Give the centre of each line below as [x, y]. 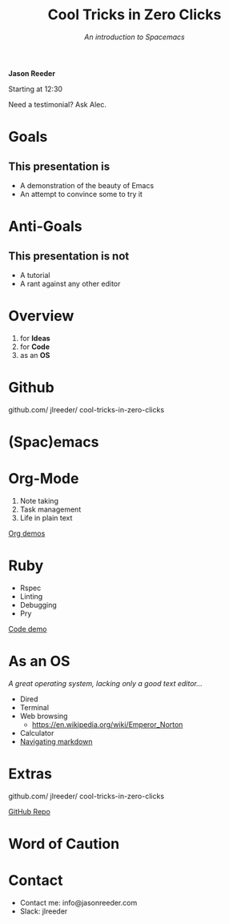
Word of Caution [64, 844]
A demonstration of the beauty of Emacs [87, 185]
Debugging [38, 605]
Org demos [27, 533]
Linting [31, 596]
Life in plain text [46, 517]
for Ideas [35, 338]
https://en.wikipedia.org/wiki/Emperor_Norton [107, 724]
